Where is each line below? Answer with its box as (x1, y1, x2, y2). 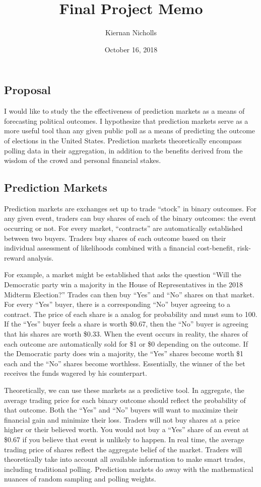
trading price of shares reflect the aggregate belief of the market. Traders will (4, 444, 242, 454)
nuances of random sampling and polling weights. (4, 473, 156, 484)
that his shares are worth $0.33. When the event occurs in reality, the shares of (4, 329, 248, 339)
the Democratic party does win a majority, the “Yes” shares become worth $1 (4, 348, 244, 359)
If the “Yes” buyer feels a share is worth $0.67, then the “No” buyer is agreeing (4, 318, 248, 329)
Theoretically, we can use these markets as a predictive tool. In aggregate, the (4, 384, 244, 395)
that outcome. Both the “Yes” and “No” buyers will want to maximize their (4, 404, 238, 415)
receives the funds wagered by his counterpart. (4, 368, 147, 378)
